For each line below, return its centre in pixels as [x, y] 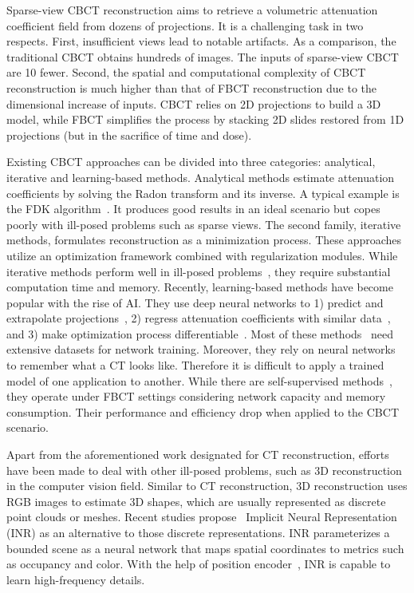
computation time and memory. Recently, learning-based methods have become [200, 287]
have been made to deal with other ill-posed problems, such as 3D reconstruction [204, 470]
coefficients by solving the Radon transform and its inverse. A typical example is [203, 193]
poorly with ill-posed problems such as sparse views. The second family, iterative [204, 224]
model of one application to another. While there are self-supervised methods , [199, 380]
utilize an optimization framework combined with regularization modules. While [202, 255]
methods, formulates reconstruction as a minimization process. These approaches [204, 240]
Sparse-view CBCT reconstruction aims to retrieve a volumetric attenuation [192, 10]
